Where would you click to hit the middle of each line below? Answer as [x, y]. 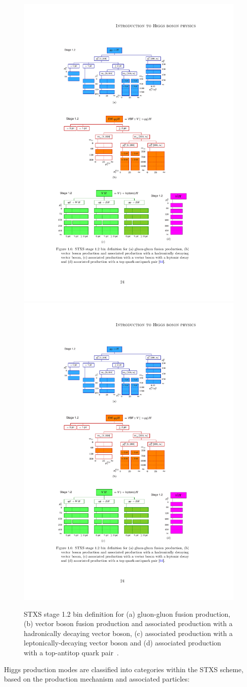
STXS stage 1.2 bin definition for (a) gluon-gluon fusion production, [127, 613]
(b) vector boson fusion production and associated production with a [128, 623]
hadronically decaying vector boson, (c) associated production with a [128, 633]
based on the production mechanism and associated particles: [97, 679]
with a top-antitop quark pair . [71, 652]
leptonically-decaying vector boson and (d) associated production [123, 643]
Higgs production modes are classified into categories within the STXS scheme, [124, 669]
